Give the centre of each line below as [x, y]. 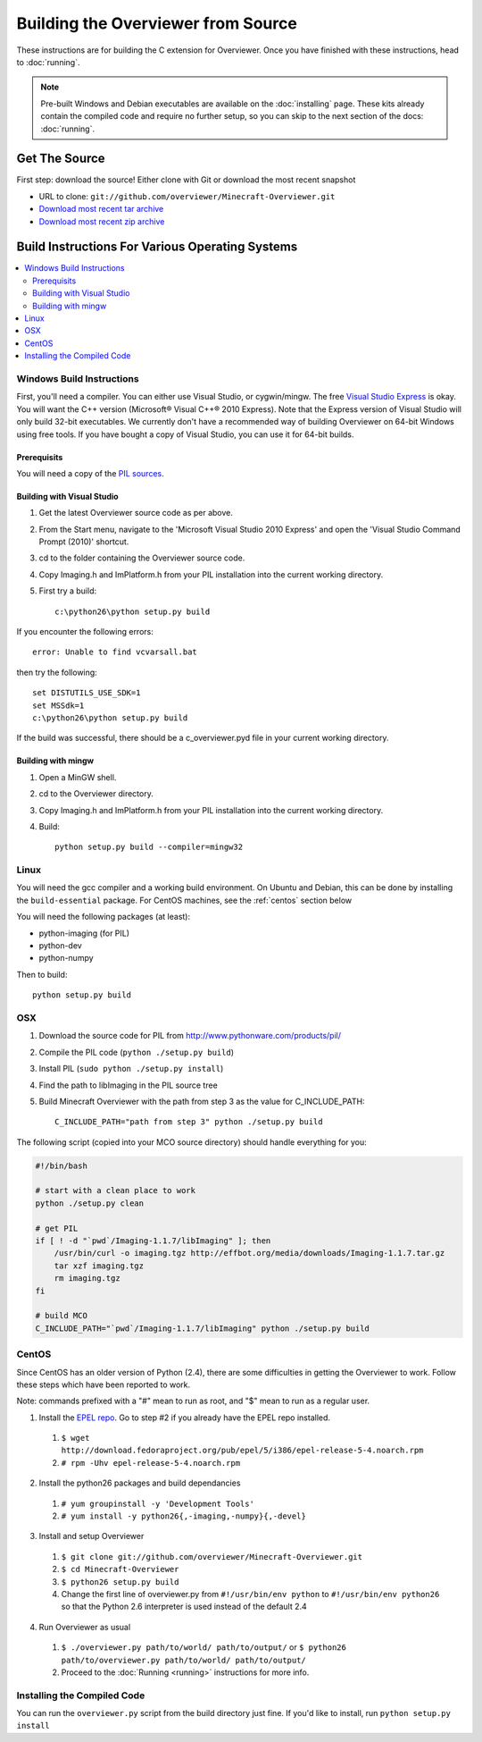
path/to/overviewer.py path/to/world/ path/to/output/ [184, 1660]
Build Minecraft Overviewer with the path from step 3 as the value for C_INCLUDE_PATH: [202, 1101]
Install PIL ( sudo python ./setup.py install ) [131, 1069]
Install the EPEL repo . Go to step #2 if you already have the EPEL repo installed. [184, 1418]
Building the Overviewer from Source [157, 23]
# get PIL [57, 1228]
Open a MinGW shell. [78, 777]
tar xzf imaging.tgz [99, 1266]
